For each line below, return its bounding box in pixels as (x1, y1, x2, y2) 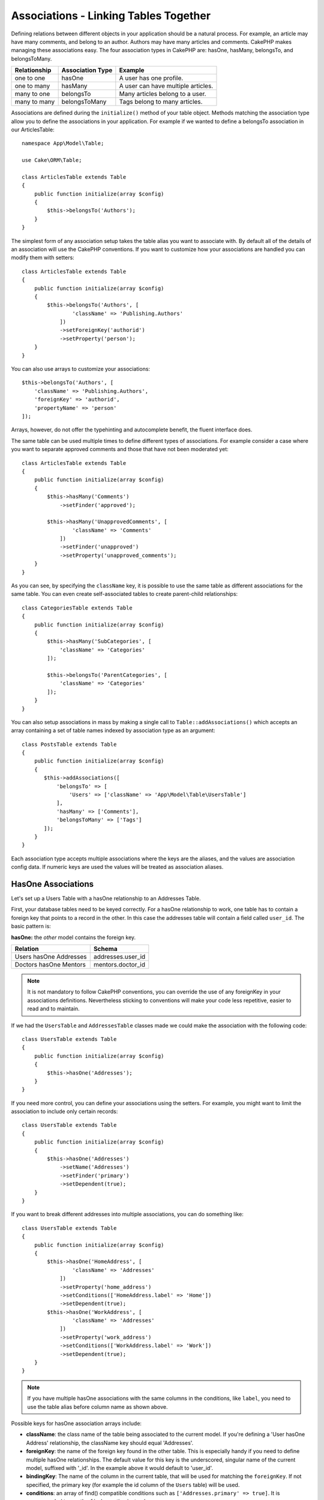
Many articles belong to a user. (119, 90, 206, 98)
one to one (14, 74, 46, 82)
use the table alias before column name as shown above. (27, 1403, 168, 1410)
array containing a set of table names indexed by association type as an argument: (11, 727, 215, 734)
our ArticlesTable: (11, 126, 55, 133)
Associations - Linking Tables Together (11, 9, 211, 22)
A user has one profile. (119, 74, 184, 82)
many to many (14, 98, 55, 106)
